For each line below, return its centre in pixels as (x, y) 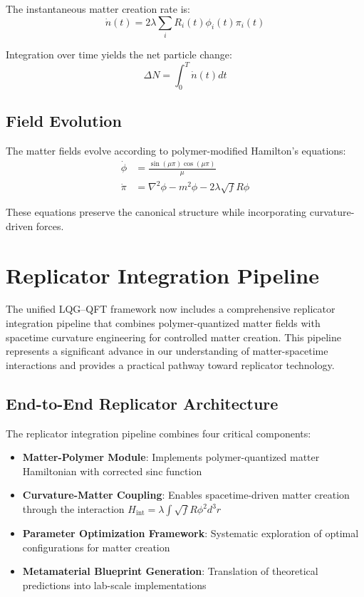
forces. (50, 225)
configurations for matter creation (96, 547)
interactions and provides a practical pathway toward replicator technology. (170, 364)
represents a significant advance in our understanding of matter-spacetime (167, 351)
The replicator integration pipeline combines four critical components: (158, 433)
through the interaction (73, 509)
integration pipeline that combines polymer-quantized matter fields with (163, 323)
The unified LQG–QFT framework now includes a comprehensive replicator (171, 309)
